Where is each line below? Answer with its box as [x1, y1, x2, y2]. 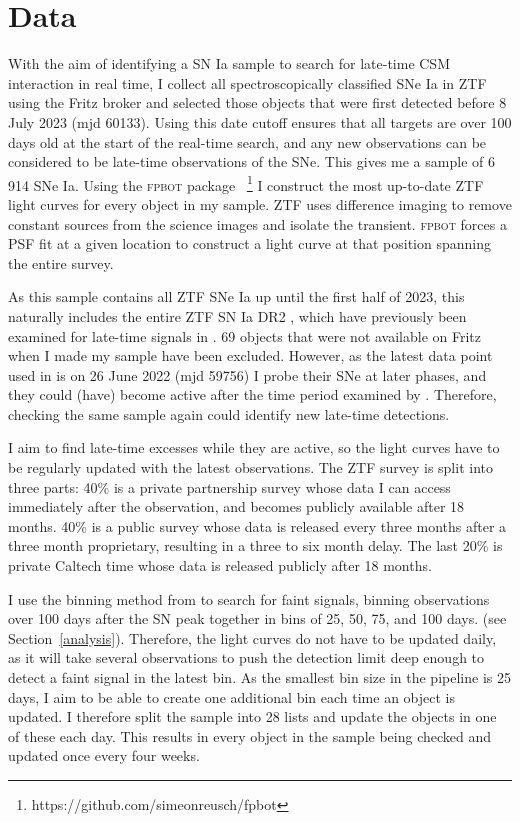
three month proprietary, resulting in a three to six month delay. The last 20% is [8, 535, 503, 556]
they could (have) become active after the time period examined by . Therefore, [8, 384, 497, 405]
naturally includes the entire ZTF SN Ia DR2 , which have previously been [8, 305, 467, 326]
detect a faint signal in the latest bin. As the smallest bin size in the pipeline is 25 [8, 667, 511, 687]
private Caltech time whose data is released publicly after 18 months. [8, 555, 432, 576]
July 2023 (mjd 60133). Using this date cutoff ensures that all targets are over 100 [8, 111, 512, 132]
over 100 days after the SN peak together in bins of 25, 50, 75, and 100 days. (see [8, 608, 507, 629]
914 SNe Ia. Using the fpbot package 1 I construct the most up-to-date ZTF [8, 171, 484, 195]
